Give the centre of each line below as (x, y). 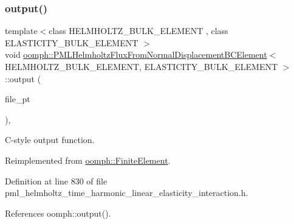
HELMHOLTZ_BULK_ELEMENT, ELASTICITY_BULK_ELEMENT (142, 66)
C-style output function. (50, 140)
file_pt (18, 99)
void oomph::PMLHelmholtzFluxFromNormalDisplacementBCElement (136, 54)
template (21, 31)
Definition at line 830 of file (56, 180)
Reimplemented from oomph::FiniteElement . (88, 160)
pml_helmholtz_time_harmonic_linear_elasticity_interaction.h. (127, 193)
